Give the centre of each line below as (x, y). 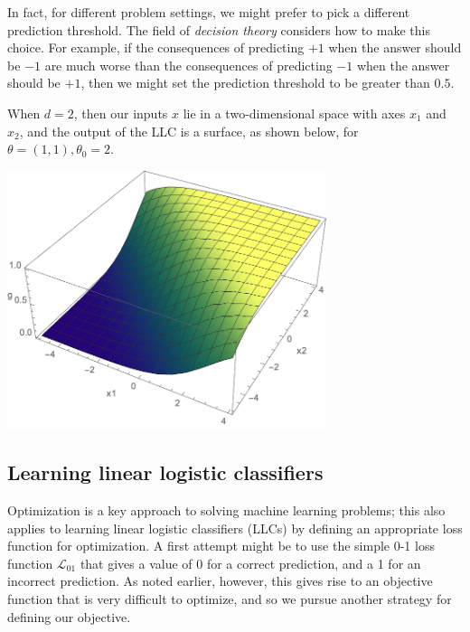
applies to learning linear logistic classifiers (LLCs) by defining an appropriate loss (235, 528)
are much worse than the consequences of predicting (188, 65)
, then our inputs (121, 113)
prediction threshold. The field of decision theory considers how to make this (219, 29)
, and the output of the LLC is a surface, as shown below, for (189, 131)
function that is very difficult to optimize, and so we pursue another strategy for (230, 599)
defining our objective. (69, 616)
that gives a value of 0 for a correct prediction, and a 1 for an (250, 563)
